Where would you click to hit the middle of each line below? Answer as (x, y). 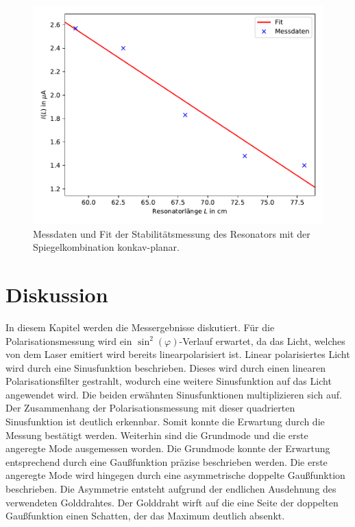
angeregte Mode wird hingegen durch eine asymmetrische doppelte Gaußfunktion (175, 475)
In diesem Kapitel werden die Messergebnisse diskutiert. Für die (140, 327)
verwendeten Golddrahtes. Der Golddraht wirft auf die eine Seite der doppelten (172, 502)
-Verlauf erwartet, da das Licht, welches (262, 340)
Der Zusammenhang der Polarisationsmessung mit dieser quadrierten (150, 408)
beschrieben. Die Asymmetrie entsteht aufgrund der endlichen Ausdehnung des (171, 489)
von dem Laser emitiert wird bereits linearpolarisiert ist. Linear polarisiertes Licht (178, 354)
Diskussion (57, 294)
